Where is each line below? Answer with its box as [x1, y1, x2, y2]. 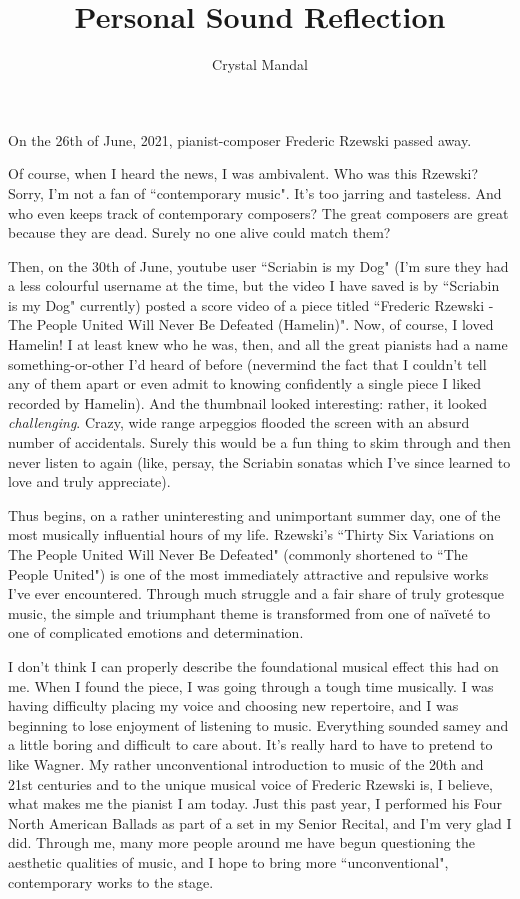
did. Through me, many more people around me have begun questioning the [8, 832, 475, 853]
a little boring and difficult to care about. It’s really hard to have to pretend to [8, 734, 493, 755]
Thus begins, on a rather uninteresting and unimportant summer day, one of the [8, 504, 501, 525]
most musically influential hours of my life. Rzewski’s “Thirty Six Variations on [8, 524, 495, 545]
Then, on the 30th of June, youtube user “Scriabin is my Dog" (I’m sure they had [8, 255, 509, 276]
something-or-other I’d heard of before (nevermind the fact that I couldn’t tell [8, 353, 487, 374]
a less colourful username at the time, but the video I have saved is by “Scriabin [8, 275, 500, 296]
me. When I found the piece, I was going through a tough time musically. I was [8, 675, 494, 696]
